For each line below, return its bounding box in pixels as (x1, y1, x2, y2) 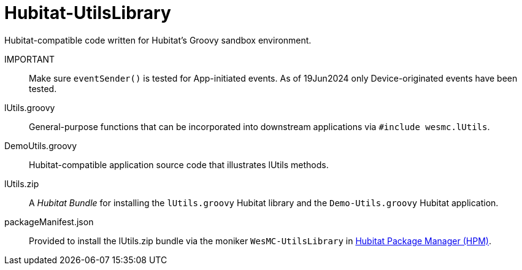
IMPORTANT (4, 53, 55, 64)
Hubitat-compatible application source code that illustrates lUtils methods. (29, 159, 329, 170)
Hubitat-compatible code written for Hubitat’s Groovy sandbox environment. (4, 34, 312, 45)
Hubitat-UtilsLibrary (4, 2, 171, 23)
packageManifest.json (4, 216, 94, 227)
